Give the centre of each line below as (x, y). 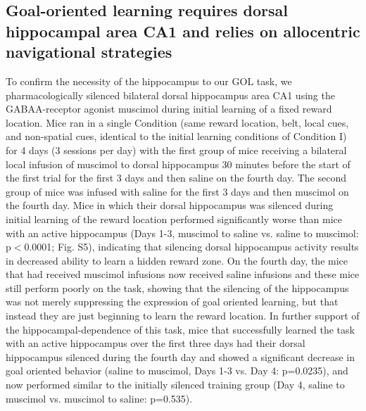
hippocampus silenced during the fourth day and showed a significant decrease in (180, 356)
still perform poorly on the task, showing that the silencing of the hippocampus (177, 287)
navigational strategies (89, 52)
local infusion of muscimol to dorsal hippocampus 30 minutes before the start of (178, 164)
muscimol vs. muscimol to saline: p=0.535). (99, 398)
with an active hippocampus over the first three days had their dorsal (156, 343)
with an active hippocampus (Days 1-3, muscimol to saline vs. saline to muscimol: (182, 233)
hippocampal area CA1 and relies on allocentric (183, 31)
